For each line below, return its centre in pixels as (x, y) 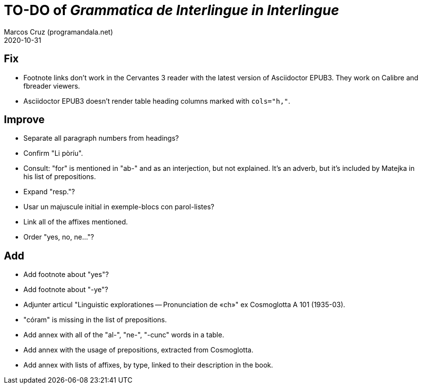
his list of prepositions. (60, 177)
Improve (24, 120)
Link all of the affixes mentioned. (76, 222)
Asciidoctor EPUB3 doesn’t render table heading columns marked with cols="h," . (157, 101)
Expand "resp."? (49, 192)
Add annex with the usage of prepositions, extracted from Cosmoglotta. (138, 350)
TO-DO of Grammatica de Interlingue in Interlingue (172, 10)
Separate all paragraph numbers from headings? (101, 138)
